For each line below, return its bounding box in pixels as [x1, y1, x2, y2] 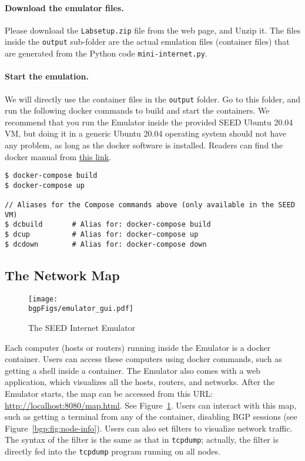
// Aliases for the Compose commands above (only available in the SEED [5, 201, 295, 210]
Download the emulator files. [5, 1, 124, 14]
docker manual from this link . [5, 150, 112, 162]
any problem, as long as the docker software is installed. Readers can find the [5, 139, 283, 151]
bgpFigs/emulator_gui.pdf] [28, 304, 133, 313]
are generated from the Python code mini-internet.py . [5, 47, 207, 59]
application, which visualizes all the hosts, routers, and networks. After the [5, 376, 275, 388]
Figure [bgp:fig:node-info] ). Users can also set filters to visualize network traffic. [5, 422, 293, 434]
